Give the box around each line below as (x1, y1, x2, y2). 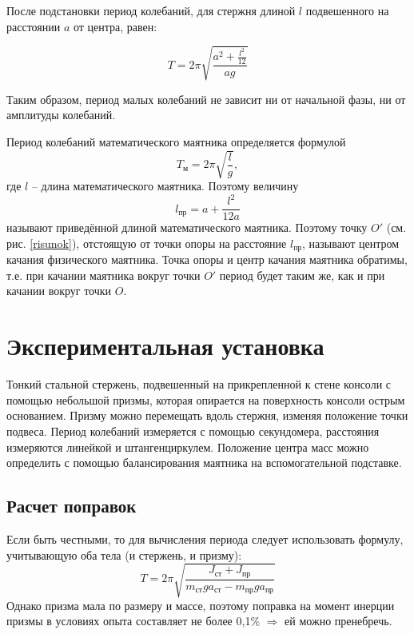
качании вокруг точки (6, 282, 112, 299)
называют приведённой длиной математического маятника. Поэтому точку (6, 219, 368, 236)
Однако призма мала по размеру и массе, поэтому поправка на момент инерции (6, 596, 395, 613)
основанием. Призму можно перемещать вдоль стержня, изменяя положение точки (6, 407, 408, 424)
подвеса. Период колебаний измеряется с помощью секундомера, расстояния (6, 422, 380, 439)
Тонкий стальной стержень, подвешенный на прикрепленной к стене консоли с (6, 376, 392, 393)
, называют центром (302, 234, 400, 251)
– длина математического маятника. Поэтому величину (31, 177, 299, 194)
